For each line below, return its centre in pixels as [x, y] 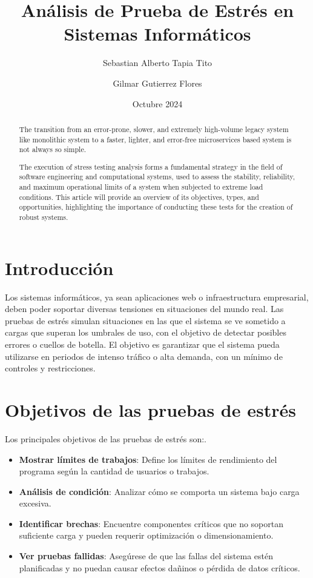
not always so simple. [52, 149]
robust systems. [44, 217]
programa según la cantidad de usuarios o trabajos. [114, 471]
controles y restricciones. [50, 368]
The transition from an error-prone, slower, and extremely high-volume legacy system [154, 129]
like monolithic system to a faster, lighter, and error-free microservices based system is [155, 139]
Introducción [59, 267]
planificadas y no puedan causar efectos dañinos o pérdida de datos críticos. [160, 567]
